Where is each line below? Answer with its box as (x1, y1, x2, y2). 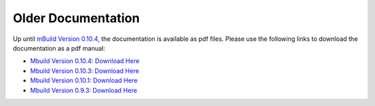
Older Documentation (12, 10, 140, 26)
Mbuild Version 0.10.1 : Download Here (30, 76, 138, 85)
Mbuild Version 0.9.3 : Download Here (30, 86, 137, 94)
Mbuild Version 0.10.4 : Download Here (30, 57, 140, 65)
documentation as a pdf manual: (12, 44, 106, 52)
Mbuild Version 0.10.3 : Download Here (30, 67, 140, 75)
